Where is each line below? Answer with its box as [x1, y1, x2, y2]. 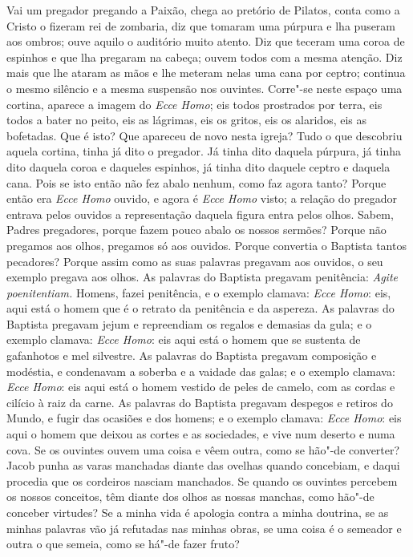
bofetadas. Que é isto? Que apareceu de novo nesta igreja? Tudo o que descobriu [6, 127, 403, 143]
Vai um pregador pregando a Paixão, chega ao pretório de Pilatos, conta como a [6, 2, 400, 18]
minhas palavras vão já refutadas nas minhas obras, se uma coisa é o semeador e [6, 519, 402, 536]
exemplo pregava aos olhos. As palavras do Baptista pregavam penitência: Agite [6, 268, 398, 285]
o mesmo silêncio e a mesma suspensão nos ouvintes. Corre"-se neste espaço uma [6, 79, 403, 96]
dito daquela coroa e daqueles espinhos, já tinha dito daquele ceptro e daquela [6, 158, 391, 175]
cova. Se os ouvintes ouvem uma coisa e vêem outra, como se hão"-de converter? [6, 441, 400, 458]
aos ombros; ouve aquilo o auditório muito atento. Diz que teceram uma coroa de [6, 33, 405, 50]
